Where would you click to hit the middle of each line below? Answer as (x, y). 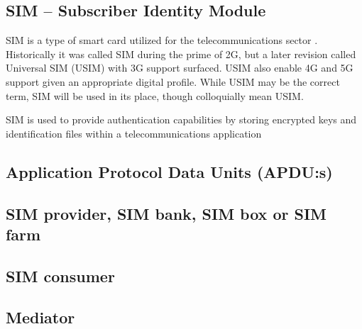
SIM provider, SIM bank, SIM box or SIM (166, 213)
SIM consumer (60, 275)
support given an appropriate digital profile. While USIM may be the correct (173, 81)
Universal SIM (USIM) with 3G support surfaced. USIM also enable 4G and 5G (180, 68)
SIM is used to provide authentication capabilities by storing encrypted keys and (181, 119)
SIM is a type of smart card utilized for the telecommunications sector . (162, 40)
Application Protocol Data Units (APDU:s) (169, 171)
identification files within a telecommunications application (134, 133)
